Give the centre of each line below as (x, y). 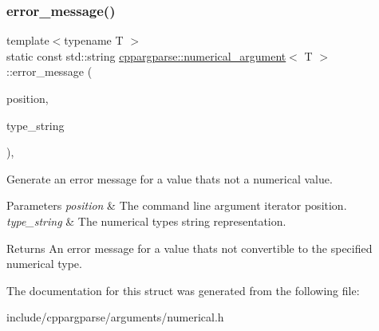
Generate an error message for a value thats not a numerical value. (170, 178)
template (28, 40)
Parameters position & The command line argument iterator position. (177, 205)
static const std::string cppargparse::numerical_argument (146, 55)
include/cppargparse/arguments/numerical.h (115, 317)
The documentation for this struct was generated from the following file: (183, 290)
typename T (94, 40)
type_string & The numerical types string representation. (146, 221)
